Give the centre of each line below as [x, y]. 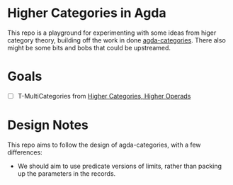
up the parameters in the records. [67, 173]
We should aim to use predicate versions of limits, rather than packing [119, 166]
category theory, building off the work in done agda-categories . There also [117, 40]
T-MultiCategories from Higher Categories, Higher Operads [104, 96]
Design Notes [48, 125]
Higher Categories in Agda [87, 13]
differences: [25, 152]
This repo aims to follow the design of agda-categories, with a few [104, 145]
